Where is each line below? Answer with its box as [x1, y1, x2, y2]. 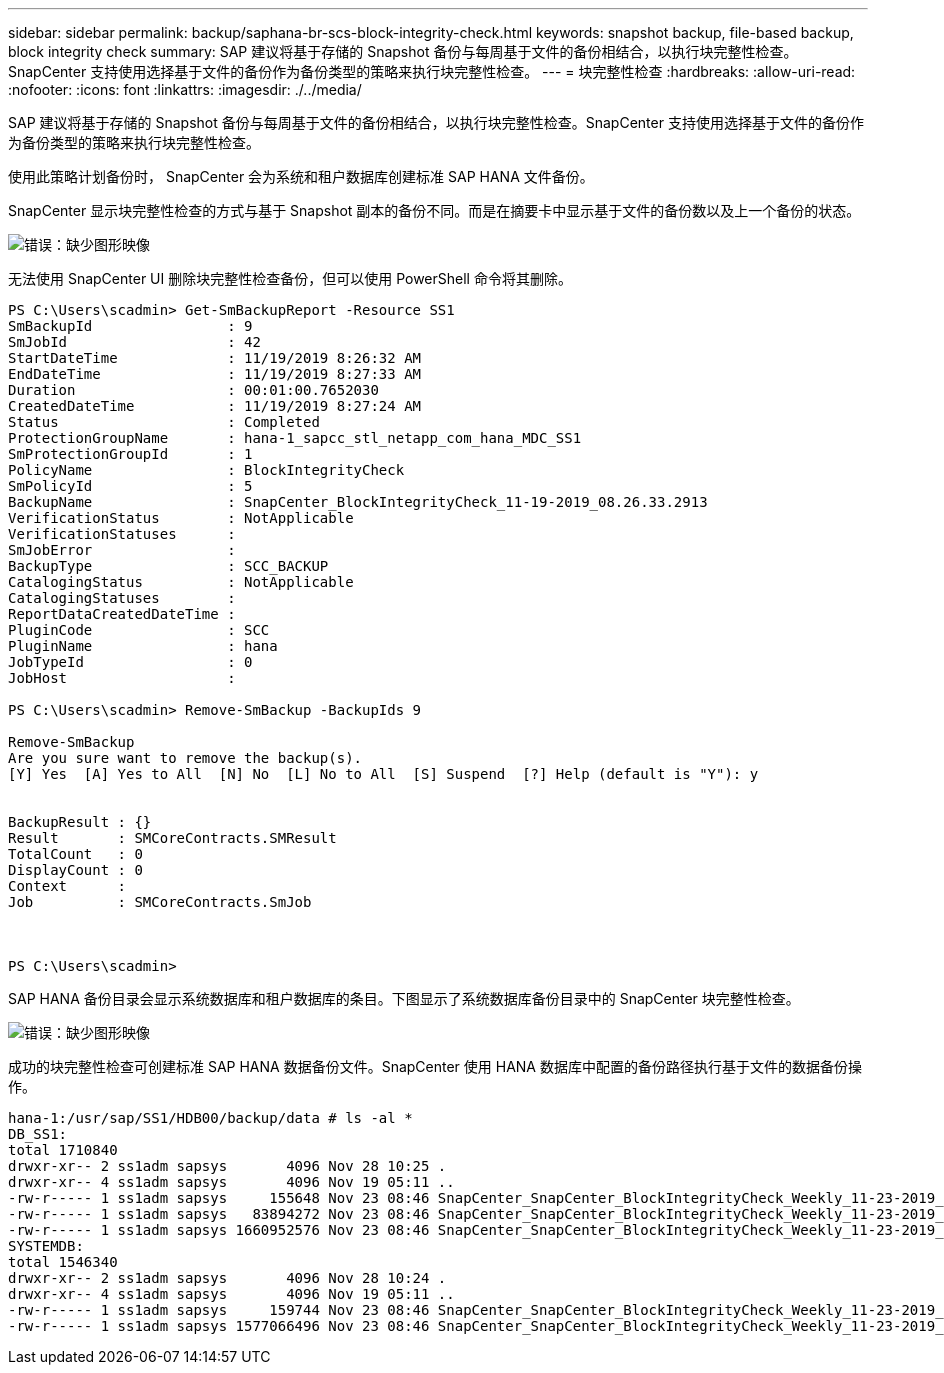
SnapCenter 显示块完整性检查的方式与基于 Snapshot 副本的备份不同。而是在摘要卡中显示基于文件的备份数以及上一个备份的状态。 [8, 202, 861, 219]
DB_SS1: [8, 1126, 68, 1142]
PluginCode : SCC [8, 622, 270, 638]
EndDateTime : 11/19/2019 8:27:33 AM [8, 366, 422, 382]
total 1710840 [8, 1142, 118, 1158]
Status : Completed [8, 414, 320, 430]
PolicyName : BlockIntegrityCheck [8, 462, 405, 478]
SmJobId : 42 [8, 334, 261, 350]
